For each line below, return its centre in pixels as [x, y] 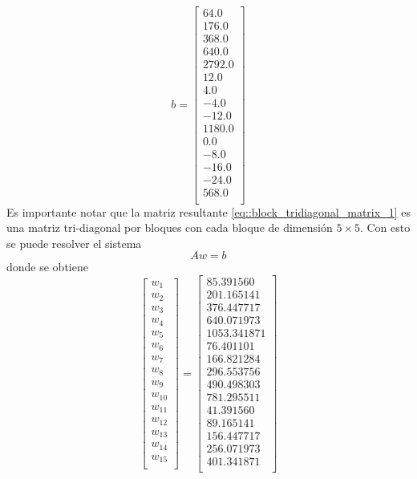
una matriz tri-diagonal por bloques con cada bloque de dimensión [170, 227]
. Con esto [385, 227]
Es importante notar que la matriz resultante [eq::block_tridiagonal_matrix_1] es [208, 211]
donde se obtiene [47, 267]
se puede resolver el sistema [74, 243]
